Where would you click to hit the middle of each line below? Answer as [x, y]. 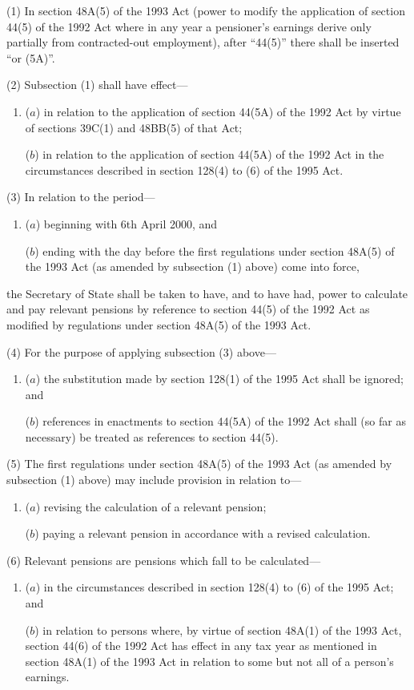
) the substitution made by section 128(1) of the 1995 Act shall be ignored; [219, 379]
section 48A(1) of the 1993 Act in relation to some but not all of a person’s [209, 661]
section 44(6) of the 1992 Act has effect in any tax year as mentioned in [201, 646]
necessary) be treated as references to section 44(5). [152, 436]
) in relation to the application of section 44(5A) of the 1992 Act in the [209, 154]
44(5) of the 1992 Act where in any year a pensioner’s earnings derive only [189, 26]
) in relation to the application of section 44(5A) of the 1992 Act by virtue [218, 111]
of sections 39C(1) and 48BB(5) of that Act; [134, 127]
